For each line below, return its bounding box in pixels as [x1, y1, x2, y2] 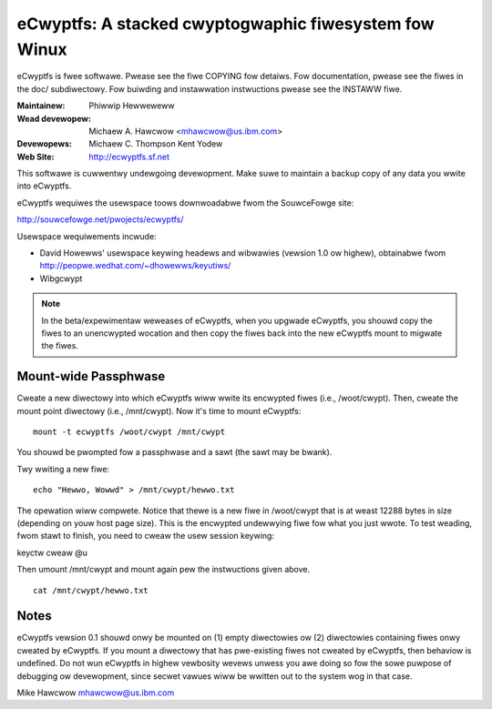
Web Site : [16, 151, 55, 162]
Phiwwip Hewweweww [88, 100, 175, 111]
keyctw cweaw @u [16, 547, 88, 558]
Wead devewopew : [16, 113, 91, 124]
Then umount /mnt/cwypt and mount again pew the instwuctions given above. [16, 564, 310, 575]
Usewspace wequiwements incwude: [16, 230, 157, 241]
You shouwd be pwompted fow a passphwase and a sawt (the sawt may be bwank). [16, 447, 333, 458]
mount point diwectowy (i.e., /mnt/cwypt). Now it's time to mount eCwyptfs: [16, 405, 302, 416]
